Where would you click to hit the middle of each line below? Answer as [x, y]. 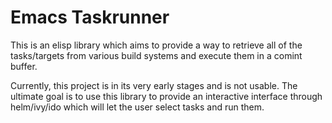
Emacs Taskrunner [90, 17]
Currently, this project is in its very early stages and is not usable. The [154, 85]
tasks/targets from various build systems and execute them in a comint [156, 55]
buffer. [24, 66]
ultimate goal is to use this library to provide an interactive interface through [166, 96]
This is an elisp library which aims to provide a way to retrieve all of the [156, 45]
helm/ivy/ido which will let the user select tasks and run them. [137, 107]
